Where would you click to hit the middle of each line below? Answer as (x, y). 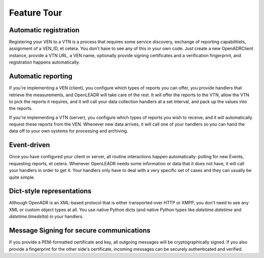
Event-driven (30, 145)
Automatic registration (44, 30)
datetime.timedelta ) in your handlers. (46, 216)
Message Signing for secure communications (80, 230)
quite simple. (22, 177)
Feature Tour (36, 13)
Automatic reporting (41, 76)
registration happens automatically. (44, 62)
